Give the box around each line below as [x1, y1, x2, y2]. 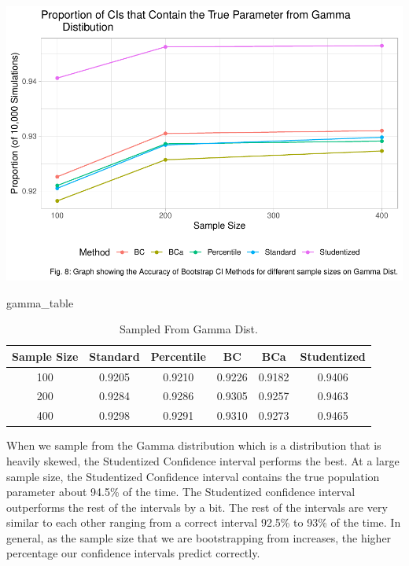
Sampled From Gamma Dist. [119, 321, 258, 337]
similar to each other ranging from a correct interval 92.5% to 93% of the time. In [6, 514, 401, 531]
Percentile [150, 347, 206, 364]
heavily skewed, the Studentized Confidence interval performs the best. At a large [6, 452, 400, 469]
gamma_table [6, 294, 74, 311]
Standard [89, 347, 140, 364]
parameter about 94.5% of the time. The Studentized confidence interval [6, 483, 356, 500]
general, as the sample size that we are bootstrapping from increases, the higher [6, 529, 392, 546]
